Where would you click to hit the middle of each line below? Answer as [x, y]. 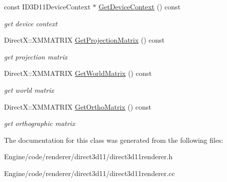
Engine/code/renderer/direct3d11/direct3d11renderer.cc [90, 173]
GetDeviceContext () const [140, 6]
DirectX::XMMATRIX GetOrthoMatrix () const [78, 106]
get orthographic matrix [40, 123]
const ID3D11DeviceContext [47, 6]
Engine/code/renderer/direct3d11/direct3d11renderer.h [88, 156]
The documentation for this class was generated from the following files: [114, 140]
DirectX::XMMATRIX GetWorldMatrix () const [78, 73]
